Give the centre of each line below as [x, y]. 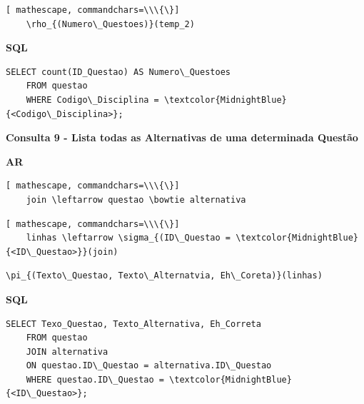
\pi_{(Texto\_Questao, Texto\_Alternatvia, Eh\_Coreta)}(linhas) [164, 276]
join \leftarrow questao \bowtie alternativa [136, 200]
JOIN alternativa [67, 352]
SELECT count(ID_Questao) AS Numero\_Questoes [118, 72]
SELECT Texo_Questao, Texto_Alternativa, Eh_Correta [133, 324]
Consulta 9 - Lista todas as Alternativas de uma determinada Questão [182, 137]
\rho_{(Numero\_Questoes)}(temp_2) [110, 24]
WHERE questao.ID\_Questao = [95, 379]
